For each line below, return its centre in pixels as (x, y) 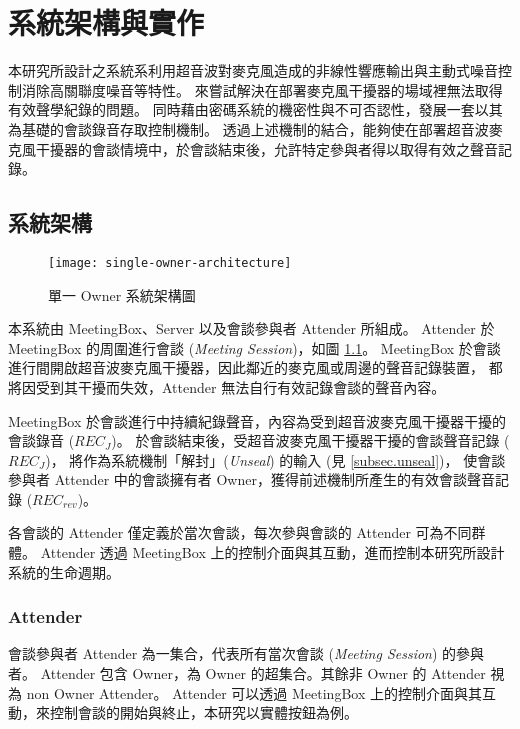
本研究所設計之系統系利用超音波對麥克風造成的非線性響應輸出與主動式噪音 (253, 70)
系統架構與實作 (106, 22)
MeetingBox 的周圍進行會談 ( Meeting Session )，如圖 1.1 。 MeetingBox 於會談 (254, 347)
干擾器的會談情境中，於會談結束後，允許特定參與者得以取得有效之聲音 (266, 148)
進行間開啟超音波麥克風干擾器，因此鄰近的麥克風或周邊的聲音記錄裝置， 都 (255, 367)
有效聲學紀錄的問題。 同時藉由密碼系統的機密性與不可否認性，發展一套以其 (255, 109)
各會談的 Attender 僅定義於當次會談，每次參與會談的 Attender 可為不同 (240, 532)
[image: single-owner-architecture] (170, 262)
